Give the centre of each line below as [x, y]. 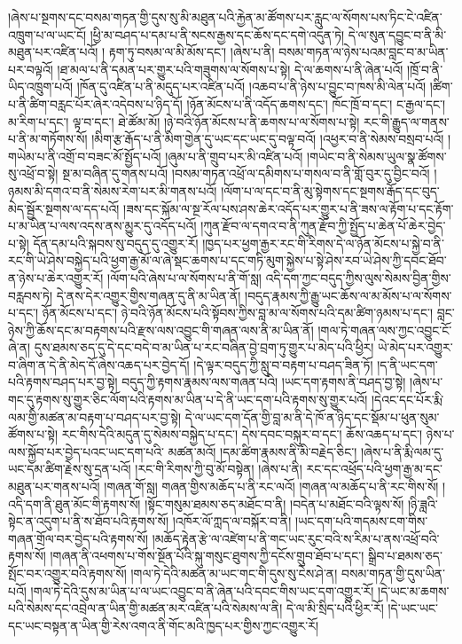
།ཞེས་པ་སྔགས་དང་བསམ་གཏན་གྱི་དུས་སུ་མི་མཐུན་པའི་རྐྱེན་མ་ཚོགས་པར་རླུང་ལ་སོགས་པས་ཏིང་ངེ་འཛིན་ [225, 17]
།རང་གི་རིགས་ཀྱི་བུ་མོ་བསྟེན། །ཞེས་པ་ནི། [219, 469]
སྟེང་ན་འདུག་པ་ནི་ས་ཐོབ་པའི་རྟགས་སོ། [89, 521]
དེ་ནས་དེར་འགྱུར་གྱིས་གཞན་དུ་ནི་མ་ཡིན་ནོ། [149, 295]
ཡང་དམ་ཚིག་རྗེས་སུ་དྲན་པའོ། [70, 469]
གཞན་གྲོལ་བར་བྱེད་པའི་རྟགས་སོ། [78, 538]
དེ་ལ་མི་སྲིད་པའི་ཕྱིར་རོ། [335, 608]
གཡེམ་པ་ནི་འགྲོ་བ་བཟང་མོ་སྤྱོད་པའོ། [85, 156]
